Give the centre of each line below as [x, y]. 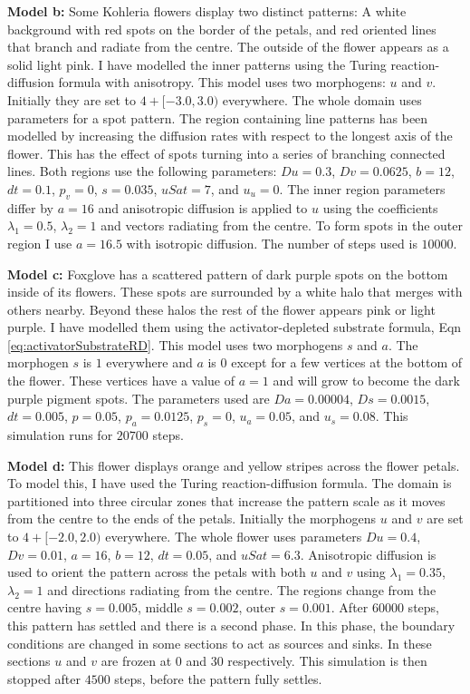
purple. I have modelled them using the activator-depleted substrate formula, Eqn [235, 327]
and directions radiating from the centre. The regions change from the [242, 589]
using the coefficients [380, 207]
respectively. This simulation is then [327, 661]
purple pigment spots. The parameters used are [139, 398]
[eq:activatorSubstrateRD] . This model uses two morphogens [175, 344]
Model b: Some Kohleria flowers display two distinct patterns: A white [207, 11]
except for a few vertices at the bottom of [347, 362]
